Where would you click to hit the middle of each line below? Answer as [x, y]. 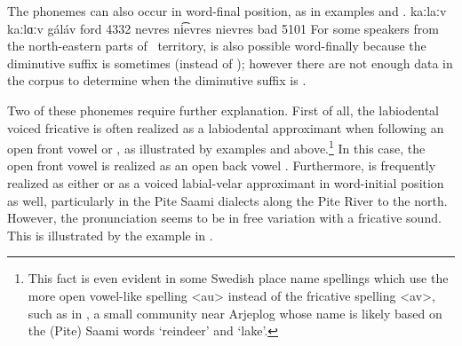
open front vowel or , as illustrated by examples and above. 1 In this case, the [216, 147]
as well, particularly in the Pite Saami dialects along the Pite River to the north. [227, 200]
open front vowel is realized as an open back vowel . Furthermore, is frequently [222, 165]
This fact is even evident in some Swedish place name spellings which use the [238, 278]
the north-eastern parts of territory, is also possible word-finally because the [217, 46]
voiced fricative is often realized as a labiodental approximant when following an [226, 127]
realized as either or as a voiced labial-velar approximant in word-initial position [226, 183]
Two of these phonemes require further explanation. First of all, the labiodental [223, 110]
